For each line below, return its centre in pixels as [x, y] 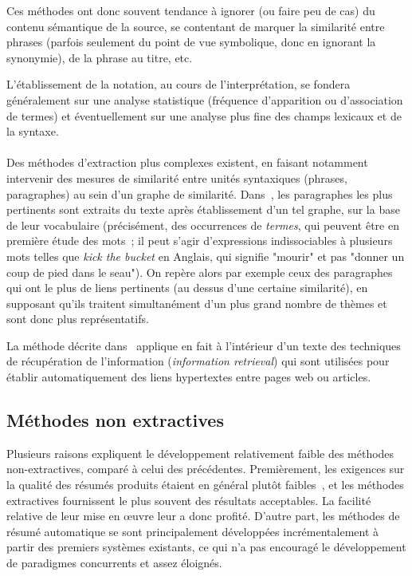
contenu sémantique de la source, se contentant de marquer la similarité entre [196, 26]
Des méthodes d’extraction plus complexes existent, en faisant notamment [187, 162]
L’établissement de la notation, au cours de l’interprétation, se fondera [179, 84]
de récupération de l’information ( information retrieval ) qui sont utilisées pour [198, 361]
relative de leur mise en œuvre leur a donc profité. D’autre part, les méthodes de [203, 516]
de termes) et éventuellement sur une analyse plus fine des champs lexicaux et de [204, 115]
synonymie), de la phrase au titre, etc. [100, 57]
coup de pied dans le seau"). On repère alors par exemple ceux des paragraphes [200, 272]
